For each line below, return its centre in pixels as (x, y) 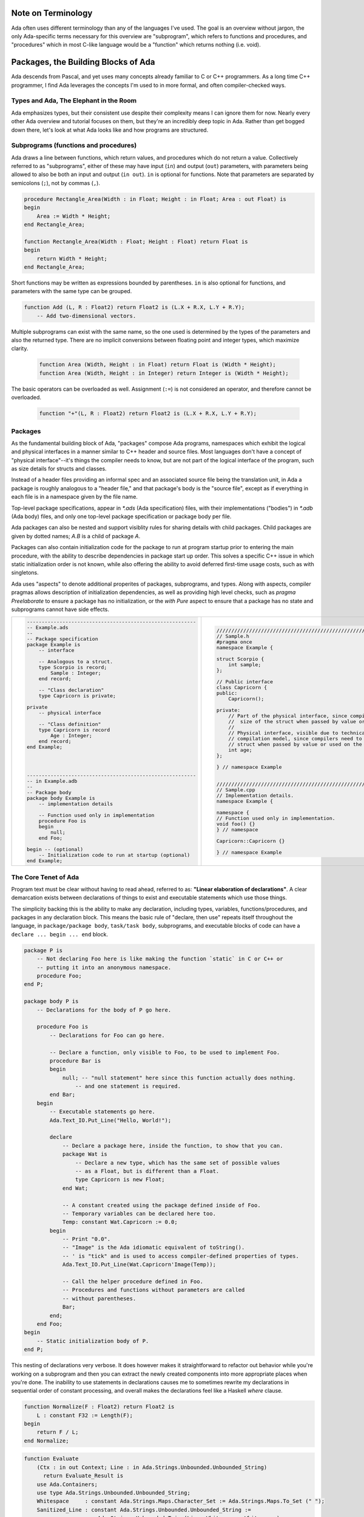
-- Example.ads (48, 628)
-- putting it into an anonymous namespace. (104, 967)
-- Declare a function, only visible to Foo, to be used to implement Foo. (165, 1052)
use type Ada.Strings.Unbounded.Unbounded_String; (113, 1493)
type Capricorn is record (74, 730)
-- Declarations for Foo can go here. (107, 1035)
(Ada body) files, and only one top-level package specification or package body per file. (121, 516)
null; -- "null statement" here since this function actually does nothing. (179, 1078)
